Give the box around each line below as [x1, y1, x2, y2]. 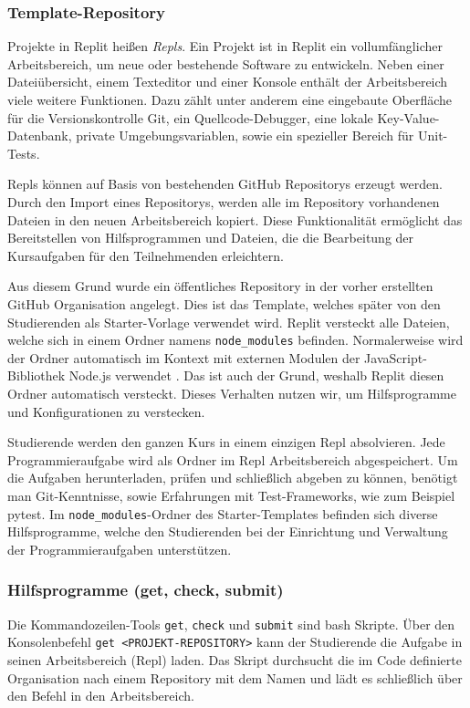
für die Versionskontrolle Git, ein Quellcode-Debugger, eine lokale [7, 108, 373, 127]
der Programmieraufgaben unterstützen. [7, 539, 232, 558]
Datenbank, [7, 126, 72, 145]
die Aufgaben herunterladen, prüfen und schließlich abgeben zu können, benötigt [7, 468, 458, 487]
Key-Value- [377, 108, 440, 127]
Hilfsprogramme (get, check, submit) [7, 578, 284, 601]
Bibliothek [7, 366, 66, 385]
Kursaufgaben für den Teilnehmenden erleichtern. [7, 245, 284, 265]
